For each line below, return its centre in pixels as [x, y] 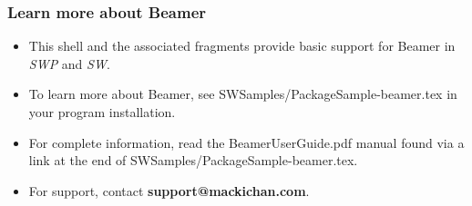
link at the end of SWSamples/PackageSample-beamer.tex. [193, 160]
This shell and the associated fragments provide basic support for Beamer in [242, 46]
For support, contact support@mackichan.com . [169, 190]
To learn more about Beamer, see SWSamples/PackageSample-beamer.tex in [243, 94]
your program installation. [102, 112]
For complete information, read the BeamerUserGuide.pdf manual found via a [246, 142]
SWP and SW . [69, 63]
